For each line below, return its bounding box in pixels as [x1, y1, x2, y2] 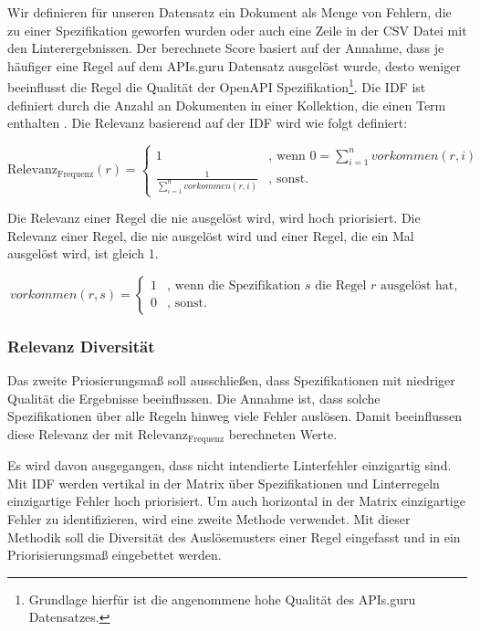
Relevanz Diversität [7, 334, 155, 357]
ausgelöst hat [381, 279, 454, 293]
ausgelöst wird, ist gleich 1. [7, 244, 159, 263]
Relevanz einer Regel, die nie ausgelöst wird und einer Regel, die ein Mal [7, 226, 414, 245]
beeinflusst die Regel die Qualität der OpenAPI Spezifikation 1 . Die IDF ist [7, 75, 426, 97]
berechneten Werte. [228, 424, 338, 443]
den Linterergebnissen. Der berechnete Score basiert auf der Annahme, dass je [7, 38, 444, 58]
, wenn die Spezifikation [167, 279, 301, 293]
